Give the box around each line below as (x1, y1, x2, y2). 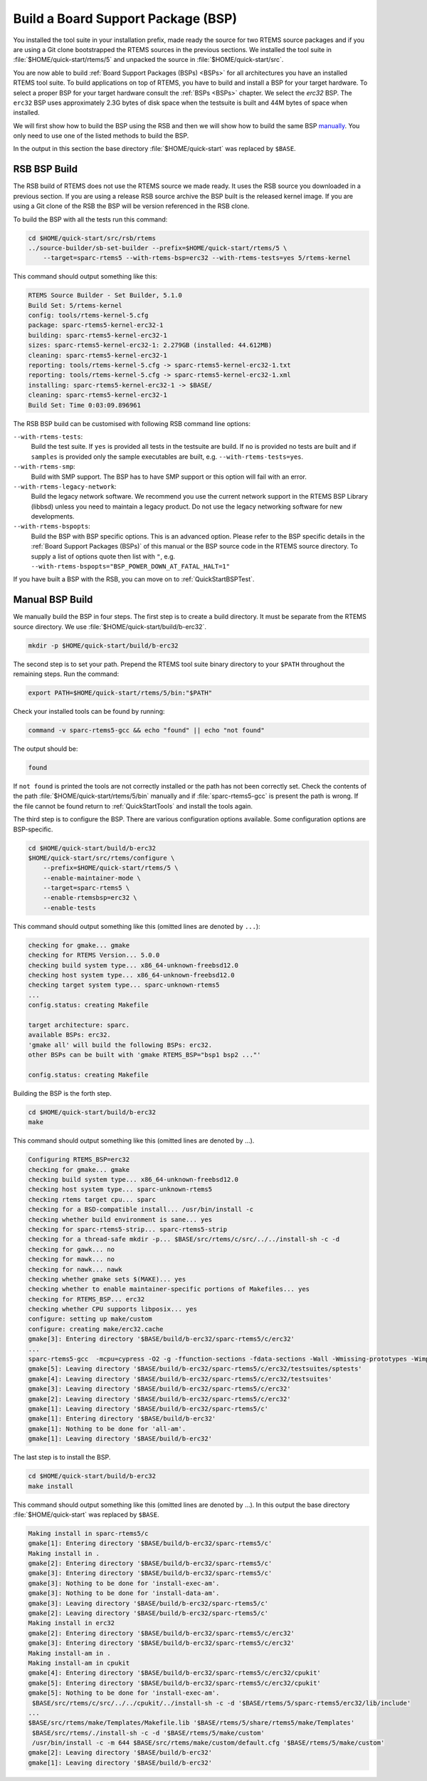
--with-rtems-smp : (13, 462, 75, 471)
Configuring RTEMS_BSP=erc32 (28, 1156, 130, 1164)
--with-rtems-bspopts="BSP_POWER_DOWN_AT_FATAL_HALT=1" (31, 563, 231, 571)
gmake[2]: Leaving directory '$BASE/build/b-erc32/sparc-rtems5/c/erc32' (28, 1395, 291, 1403)
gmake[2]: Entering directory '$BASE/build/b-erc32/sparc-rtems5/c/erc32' (28, 1629, 295, 1637)
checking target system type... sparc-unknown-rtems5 (28, 981, 220, 990)
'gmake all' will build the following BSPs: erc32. (28, 1041, 213, 1049)
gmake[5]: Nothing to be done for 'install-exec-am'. (28, 1689, 220, 1697)
